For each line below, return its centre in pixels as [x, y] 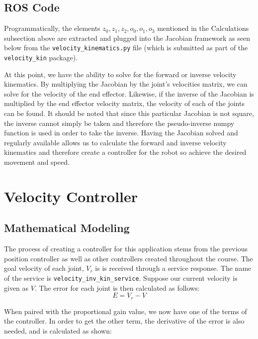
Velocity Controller [71, 196]
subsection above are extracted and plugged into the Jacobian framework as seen [127, 38]
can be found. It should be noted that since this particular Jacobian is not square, [129, 113]
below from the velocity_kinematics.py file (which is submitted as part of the [126, 48]
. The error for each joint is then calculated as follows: [117, 287]
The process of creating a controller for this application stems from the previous [126, 249]
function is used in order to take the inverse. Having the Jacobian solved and [121, 133]
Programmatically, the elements [52, 28]
